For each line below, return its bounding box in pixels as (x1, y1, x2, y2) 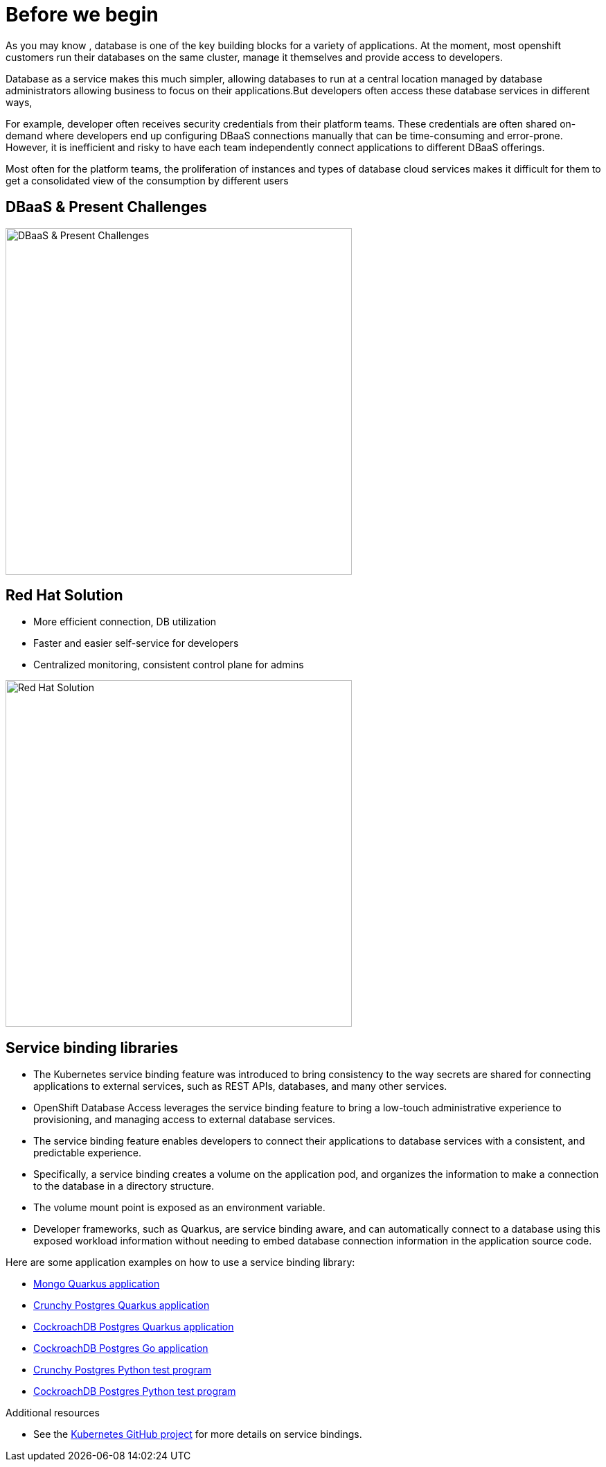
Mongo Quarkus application (33, 1278, 160, 1290)
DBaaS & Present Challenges (6, 198, 207, 216)
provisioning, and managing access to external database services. (33, 1113, 336, 1126)
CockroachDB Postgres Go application (33, 1342, 208, 1355)
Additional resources (6, 1407, 100, 1419)
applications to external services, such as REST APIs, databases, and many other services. (33, 1080, 447, 1093)
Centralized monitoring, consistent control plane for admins (33, 659, 304, 671)
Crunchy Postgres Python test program (33, 1364, 212, 1376)
